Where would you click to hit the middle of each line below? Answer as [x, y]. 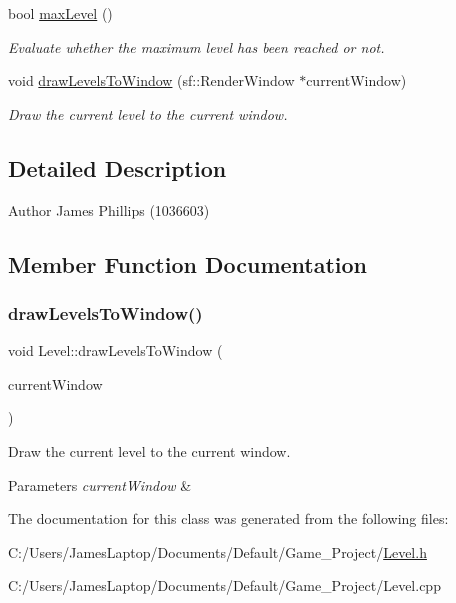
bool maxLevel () [60, 13]
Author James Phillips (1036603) [109, 209]
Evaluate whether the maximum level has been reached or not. [196, 46]
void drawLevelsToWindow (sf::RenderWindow [151, 80]
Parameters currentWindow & [100, 484]
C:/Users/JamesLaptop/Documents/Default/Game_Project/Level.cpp [224, 585]
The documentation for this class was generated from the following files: [228, 518]
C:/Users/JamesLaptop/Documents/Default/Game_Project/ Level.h [217, 551]
